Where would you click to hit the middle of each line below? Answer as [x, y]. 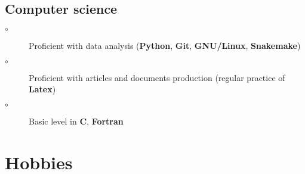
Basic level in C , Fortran [76, 121]
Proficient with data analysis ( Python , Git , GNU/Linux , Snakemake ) [165, 46]
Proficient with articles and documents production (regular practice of [157, 77]
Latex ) [42, 89]
